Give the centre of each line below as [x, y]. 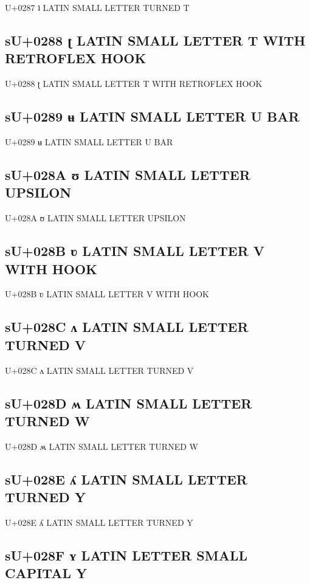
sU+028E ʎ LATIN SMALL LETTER [126, 479]
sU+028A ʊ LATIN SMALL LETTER [128, 174]
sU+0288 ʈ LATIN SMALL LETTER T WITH [155, 40]
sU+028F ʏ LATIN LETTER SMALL [126, 555]
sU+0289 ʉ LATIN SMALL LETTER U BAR [152, 116]
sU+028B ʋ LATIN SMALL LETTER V [135, 251]
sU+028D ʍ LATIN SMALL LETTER [129, 403]
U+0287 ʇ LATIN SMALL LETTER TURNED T [97, 7]
